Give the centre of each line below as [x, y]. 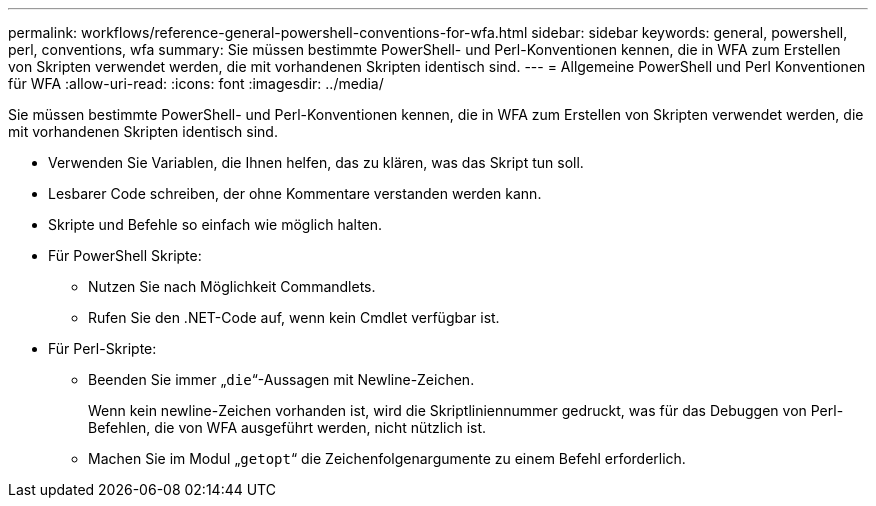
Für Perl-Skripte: [102, 348]
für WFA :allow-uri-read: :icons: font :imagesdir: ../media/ [196, 83]
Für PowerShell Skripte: [125, 255]
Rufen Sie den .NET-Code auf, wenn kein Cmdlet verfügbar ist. [294, 317]
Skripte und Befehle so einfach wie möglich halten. [215, 224]
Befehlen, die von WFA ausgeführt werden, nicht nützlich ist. [287, 427]
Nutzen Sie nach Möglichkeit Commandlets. [232, 286]
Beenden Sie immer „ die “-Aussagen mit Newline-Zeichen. [281, 379]
